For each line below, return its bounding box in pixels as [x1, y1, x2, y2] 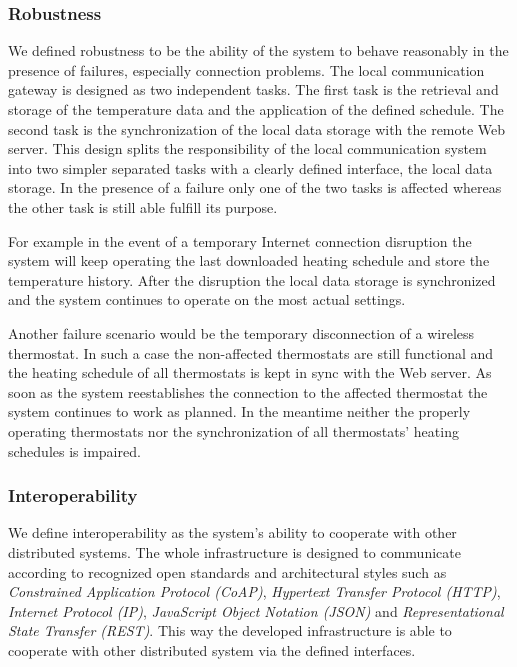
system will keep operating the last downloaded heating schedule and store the [8, 250, 490, 271]
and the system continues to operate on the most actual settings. [8, 289, 406, 310]
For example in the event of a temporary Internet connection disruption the [8, 230, 472, 251]
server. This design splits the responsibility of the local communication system [8, 138, 487, 159]
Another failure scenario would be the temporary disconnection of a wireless [8, 322, 475, 343]
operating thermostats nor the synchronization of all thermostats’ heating [8, 420, 459, 441]
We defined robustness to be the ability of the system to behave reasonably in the [8, 40, 509, 61]
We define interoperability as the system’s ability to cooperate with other [8, 522, 457, 543]
